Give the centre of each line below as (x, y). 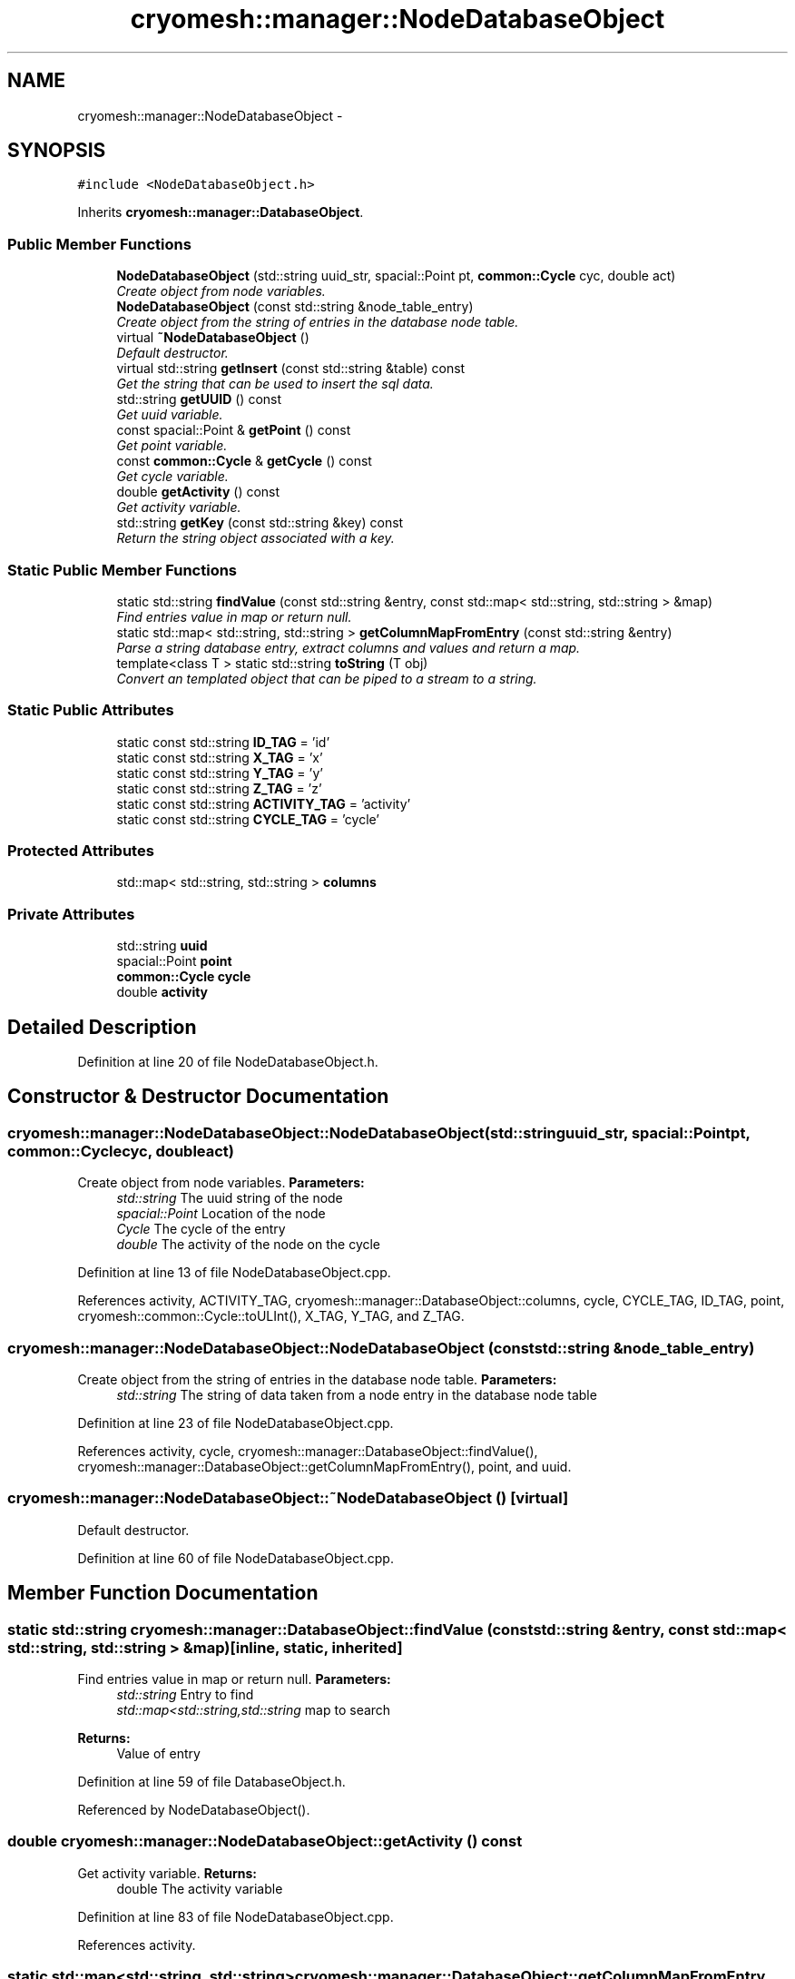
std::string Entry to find (185, 1694)
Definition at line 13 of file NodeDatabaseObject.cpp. (234, 1273)
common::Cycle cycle (184, 977)
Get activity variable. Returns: (167, 1873)
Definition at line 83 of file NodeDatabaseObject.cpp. (236, 1916)
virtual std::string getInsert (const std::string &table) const (291, 369)
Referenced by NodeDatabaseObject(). (194, 1809)
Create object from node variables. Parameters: (221, 1183)
